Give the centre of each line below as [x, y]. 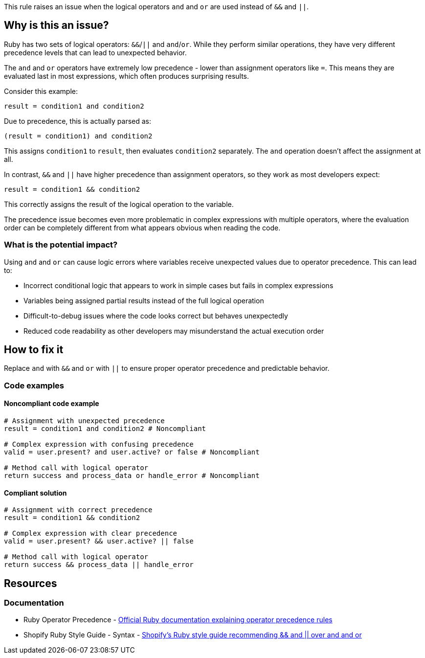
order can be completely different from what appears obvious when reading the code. [142, 227]
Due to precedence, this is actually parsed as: [78, 121]
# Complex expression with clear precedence [91, 533]
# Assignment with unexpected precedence [84, 421]
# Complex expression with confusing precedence [99, 444]
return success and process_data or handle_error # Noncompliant [132, 476]
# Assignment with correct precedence [78, 510]
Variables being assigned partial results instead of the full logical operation [144, 300]
